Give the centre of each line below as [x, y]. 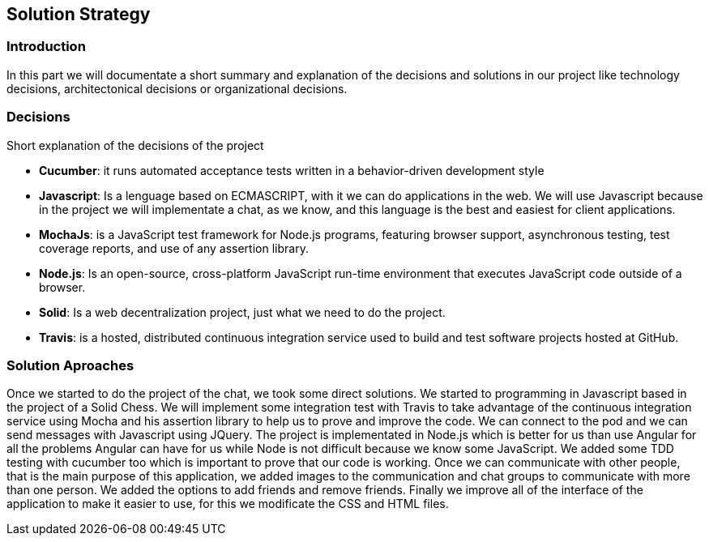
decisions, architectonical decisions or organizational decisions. [177, 88]
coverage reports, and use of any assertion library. [174, 248]
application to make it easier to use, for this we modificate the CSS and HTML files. [228, 504]
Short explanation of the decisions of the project [135, 145]
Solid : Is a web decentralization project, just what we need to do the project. [242, 312]
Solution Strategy [79, 14]
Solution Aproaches [70, 365]
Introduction [46, 47]
